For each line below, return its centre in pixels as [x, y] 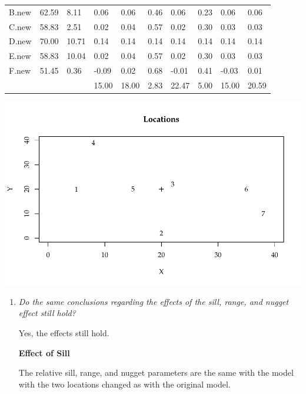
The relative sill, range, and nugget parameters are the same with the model [156, 372]
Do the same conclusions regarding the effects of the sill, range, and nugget [154, 301]
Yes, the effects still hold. [64, 332]
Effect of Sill [44, 352]
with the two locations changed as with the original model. [124, 384]
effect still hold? [47, 313]
